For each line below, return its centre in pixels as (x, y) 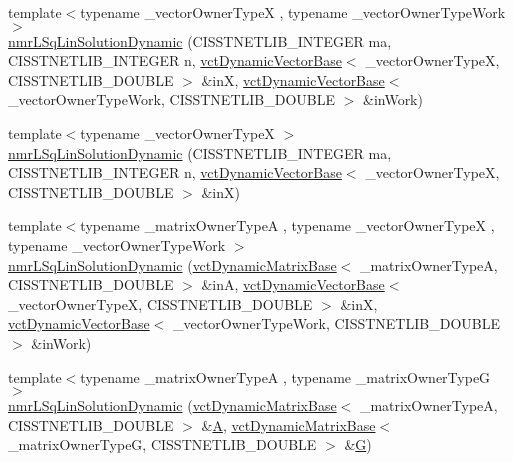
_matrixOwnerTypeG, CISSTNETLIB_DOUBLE (162, 444)
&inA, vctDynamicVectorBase (293, 284)
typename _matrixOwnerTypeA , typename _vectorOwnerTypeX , (287, 225)
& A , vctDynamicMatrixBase (288, 424)
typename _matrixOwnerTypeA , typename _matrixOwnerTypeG (285, 376)
